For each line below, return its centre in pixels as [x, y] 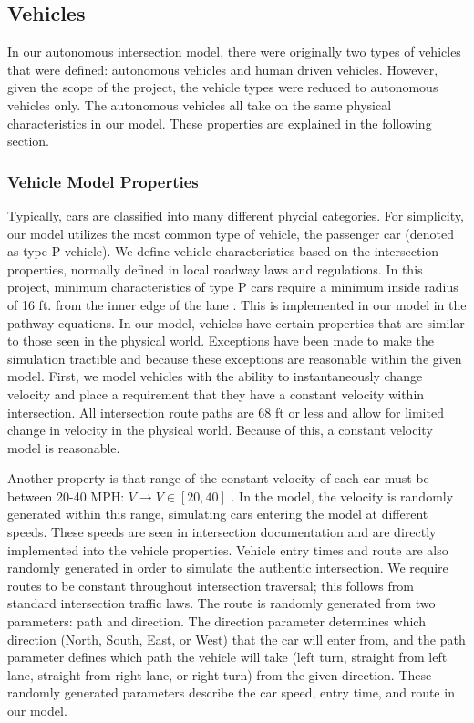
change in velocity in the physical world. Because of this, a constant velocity [220, 430]
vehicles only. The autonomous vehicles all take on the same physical [200, 104]
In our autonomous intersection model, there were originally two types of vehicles [234, 52]
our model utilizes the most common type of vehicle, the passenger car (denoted [231, 233]
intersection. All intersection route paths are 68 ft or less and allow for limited [226, 412]
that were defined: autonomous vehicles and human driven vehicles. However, [223, 69]
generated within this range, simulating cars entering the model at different [218, 514]
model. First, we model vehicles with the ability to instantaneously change [215, 376]
